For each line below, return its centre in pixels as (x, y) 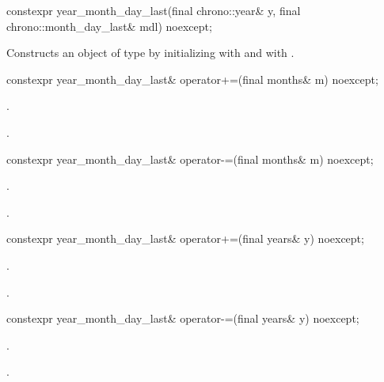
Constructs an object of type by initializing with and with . (150, 53)
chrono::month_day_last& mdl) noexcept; (109, 26)
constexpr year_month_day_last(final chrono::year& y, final (154, 10)
